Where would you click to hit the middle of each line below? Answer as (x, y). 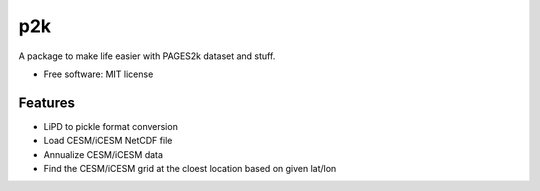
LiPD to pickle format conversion (111, 126)
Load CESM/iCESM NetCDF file (108, 141)
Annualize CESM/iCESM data (103, 154)
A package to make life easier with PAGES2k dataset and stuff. (147, 56)
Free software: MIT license (98, 74)
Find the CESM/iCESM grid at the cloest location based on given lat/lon (190, 169)
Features (46, 102)
